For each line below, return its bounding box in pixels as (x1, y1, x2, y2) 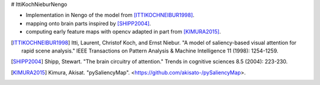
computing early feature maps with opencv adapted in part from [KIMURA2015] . (25, 28, 222, 35)
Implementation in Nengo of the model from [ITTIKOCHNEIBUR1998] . (25, 12, 195, 19)
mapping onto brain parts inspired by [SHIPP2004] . (25, 19, 151, 27)
